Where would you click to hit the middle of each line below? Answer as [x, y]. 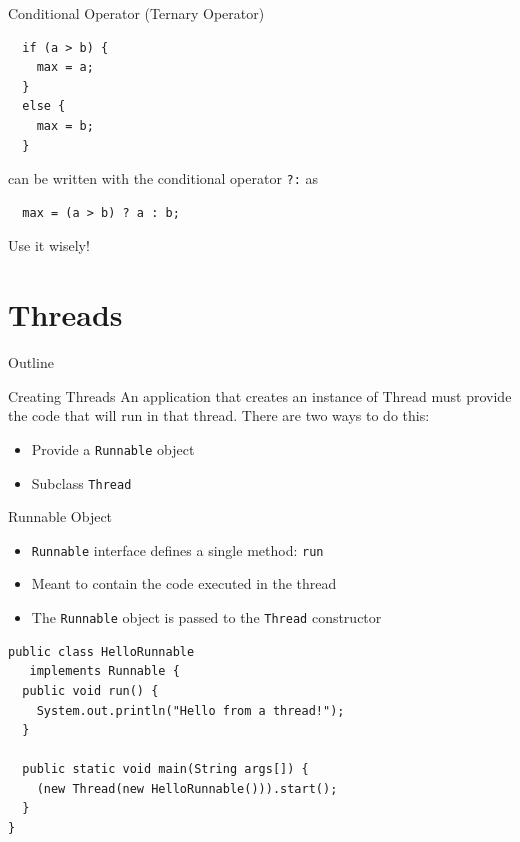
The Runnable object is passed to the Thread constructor [206, 617]
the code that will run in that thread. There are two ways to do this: [219, 415]
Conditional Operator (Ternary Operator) [136, 13]
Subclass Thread [81, 482]
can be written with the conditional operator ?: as [163, 178]
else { [44, 106]
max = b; [65, 125]
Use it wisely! [49, 245]
